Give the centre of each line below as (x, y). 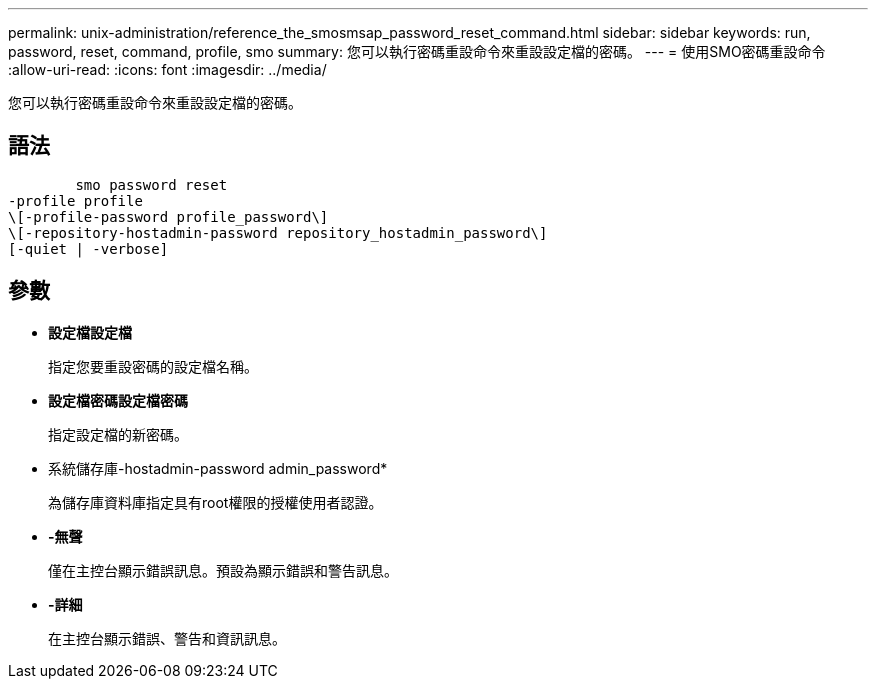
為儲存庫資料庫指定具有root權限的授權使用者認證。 (215, 502)
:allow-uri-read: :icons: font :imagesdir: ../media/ (167, 69)
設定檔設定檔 (90, 332)
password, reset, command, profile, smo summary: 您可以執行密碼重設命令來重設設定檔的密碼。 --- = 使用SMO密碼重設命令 (417, 51)
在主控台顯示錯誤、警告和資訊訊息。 (167, 638)
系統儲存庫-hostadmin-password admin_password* (218, 468)
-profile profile (75, 200)
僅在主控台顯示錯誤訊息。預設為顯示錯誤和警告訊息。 (223, 570)
